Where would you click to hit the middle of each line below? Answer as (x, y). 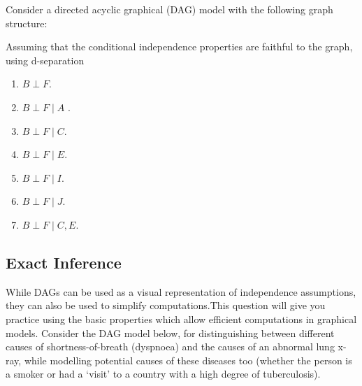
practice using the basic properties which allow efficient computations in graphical (181, 319)
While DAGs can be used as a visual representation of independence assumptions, (181, 291)
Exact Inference (64, 262)
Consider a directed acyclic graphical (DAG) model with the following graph (169, 9)
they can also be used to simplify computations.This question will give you (166, 305)
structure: (27, 23)
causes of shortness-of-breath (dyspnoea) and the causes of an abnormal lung (170, 346)
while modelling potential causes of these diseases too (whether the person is (188, 360)
